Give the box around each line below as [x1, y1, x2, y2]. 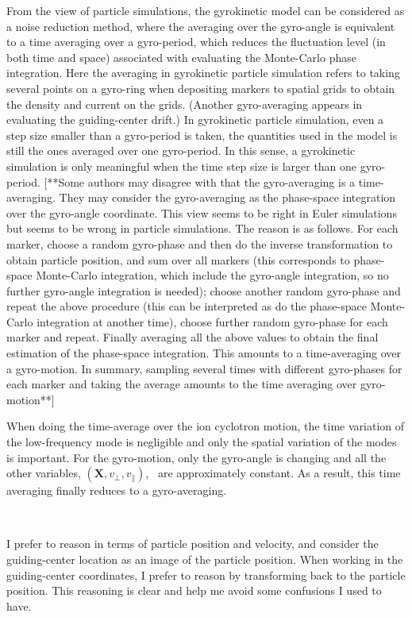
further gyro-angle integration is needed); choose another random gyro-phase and [6, 282, 401, 299]
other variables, [6, 465, 81, 481]
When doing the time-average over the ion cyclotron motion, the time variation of [6, 418, 405, 434]
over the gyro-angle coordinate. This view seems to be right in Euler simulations [6, 204, 397, 221]
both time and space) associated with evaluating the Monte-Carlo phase [6, 48, 356, 65]
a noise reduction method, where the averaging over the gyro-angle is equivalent [6, 17, 395, 34]
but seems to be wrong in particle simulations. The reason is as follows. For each [6, 220, 399, 237]
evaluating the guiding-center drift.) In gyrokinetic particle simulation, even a [6, 111, 384, 128]
